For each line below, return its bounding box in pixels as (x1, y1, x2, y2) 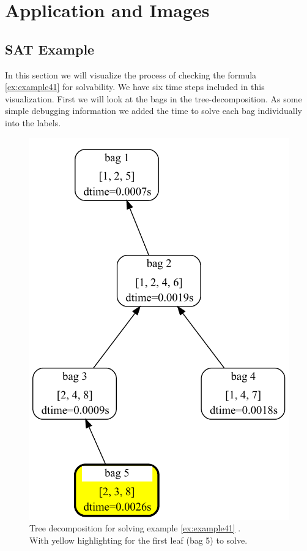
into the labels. (5, 116, 61, 129)
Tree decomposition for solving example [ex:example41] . (29, 522, 241, 534)
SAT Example (5, 39, 95, 58)
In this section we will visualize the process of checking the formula (5, 68, 257, 81)
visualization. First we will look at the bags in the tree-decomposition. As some (5, 92, 302, 105)
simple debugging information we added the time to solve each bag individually (5, 104, 302, 117)
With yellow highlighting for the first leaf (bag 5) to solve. (29, 533, 248, 546)
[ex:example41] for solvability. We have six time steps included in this (5, 80, 265, 93)
